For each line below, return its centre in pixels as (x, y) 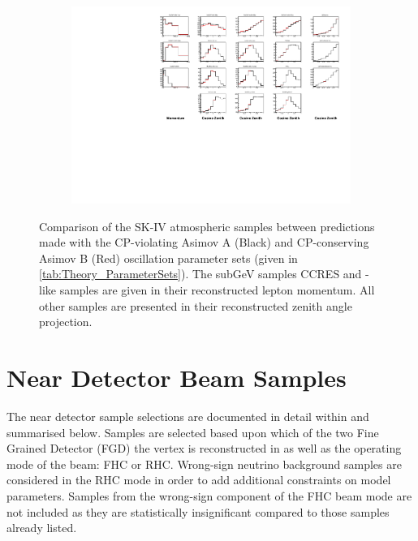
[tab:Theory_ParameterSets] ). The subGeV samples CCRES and (200, 274)
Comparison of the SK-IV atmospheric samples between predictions (207, 226)
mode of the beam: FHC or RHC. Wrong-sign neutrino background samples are (204, 464)
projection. (66, 322)
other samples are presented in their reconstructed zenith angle (196, 305)
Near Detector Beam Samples (177, 378)
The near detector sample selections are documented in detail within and (188, 416)
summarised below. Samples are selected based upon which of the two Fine (193, 432)
